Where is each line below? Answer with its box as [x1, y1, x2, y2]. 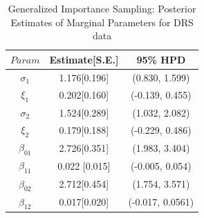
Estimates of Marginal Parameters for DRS [10, 14, 194, 29]
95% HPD [136, 52, 186, 66]
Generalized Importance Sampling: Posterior [8, 1, 196, 15]
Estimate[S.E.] [49, 52, 119, 66]
